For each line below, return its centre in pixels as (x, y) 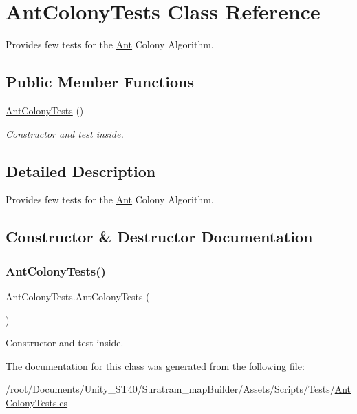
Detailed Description (81, 170)
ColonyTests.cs (37, 402)
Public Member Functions (100, 82)
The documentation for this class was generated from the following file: (155, 365)
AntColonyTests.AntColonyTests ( (78, 296)
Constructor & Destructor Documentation (159, 237)
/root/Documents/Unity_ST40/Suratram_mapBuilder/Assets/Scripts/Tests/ (170, 389)
